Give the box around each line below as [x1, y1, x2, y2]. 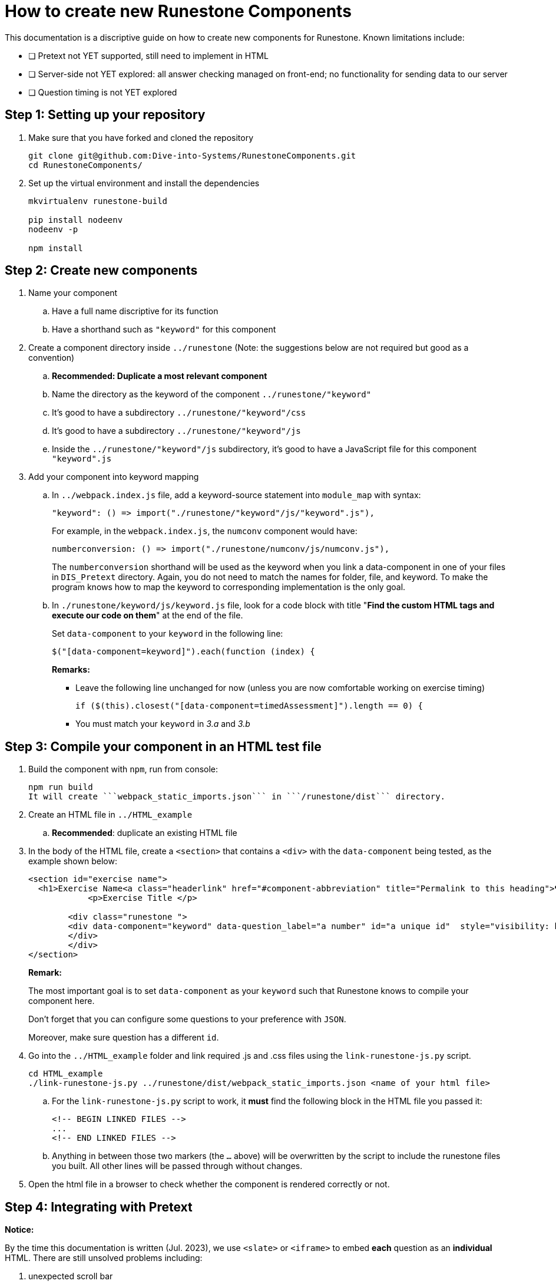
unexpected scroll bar [28, 1271, 113, 1282]
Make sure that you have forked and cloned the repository [28, 132, 254, 143]
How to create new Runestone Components [5, 1, 352, 21]
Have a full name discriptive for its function [52, 306, 219, 317]
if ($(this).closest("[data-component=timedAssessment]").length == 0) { [75, 701, 423, 711]
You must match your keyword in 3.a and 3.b [75, 719, 250, 729]
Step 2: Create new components [5, 263, 198, 278]
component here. [28, 996, 95, 1006]
